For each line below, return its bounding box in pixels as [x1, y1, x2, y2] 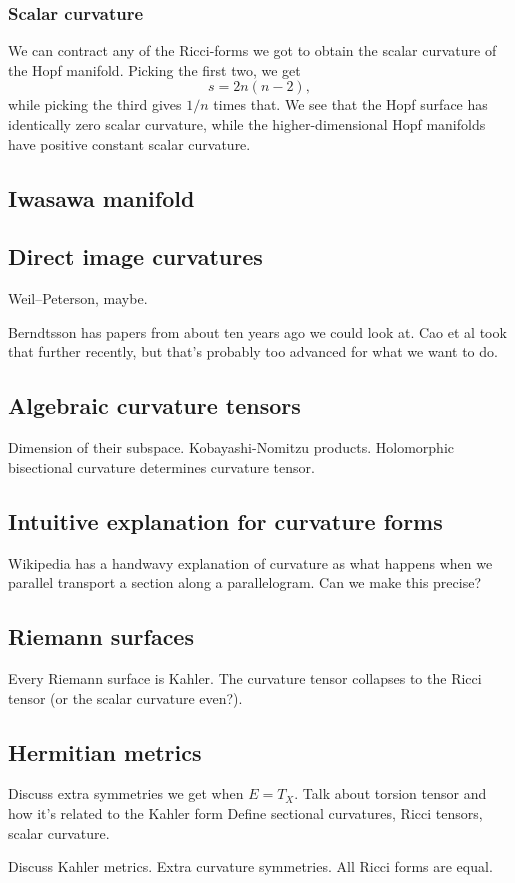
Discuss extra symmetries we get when [8, 783, 244, 804]
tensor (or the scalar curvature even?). [8, 687, 243, 708]
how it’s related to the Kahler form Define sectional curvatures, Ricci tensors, [8, 802, 483, 823]
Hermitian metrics [8, 736, 202, 767]
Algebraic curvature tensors [8, 390, 301, 421]
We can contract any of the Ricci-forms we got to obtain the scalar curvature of [8, 40, 497, 61]
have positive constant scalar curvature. [8, 133, 251, 154]
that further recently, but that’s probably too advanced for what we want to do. [8, 341, 498, 362]
